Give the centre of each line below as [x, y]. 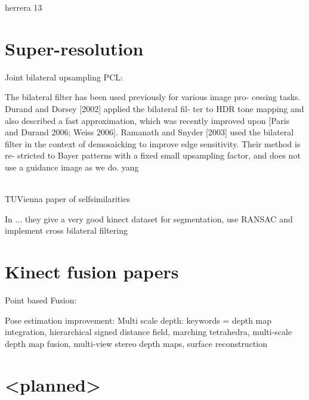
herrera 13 [24, 7]
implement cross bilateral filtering [66, 230]
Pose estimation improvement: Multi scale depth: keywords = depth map [138, 320]
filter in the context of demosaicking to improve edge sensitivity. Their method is [153, 143]
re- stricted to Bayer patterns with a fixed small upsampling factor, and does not [153, 155]
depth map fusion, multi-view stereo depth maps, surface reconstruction [136, 343]
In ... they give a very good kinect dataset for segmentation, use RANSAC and [149, 218]
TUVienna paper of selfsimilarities [67, 199]
